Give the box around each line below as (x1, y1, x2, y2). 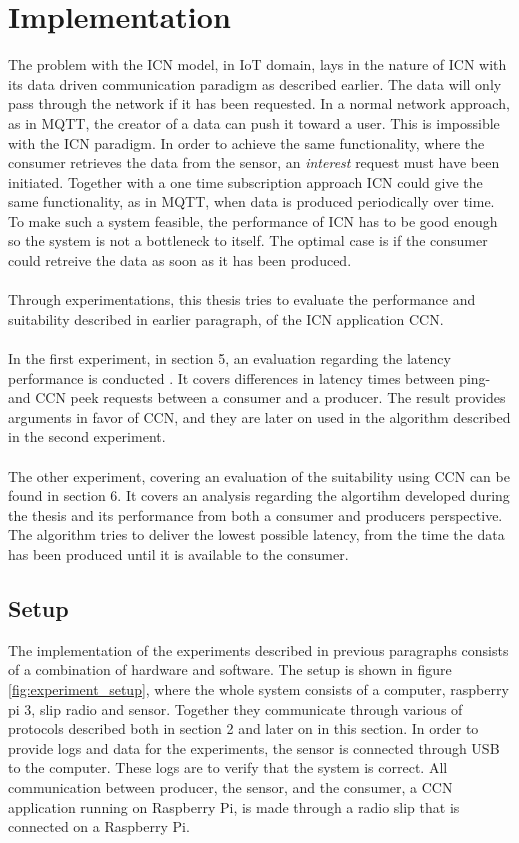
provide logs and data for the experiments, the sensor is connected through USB (8, 737, 500, 758)
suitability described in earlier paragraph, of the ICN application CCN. (8, 308, 444, 329)
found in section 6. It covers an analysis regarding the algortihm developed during (8, 485, 510, 506)
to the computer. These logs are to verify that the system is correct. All (8, 757, 448, 778)
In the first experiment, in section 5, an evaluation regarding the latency (8, 348, 451, 369)
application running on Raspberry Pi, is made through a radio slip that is (8, 796, 460, 817)
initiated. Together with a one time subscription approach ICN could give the (8, 171, 483, 192)
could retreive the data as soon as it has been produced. (8, 250, 352, 271)
